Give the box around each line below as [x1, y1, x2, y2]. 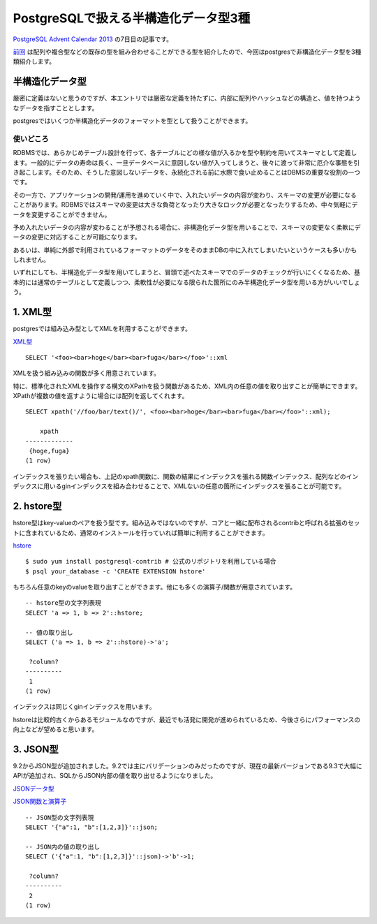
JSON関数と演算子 [13, 797, 67, 806]
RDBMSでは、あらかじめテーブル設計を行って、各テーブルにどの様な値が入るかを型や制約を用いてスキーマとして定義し [13, 149, 357, 157]
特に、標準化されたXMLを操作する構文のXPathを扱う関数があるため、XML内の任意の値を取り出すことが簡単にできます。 [13, 381, 362, 390]
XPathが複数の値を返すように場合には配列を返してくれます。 [13, 392, 188, 400]
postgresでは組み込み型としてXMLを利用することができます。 [13, 325, 192, 333]
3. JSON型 [13, 743, 59, 755]
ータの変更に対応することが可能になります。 [13, 233, 141, 241]
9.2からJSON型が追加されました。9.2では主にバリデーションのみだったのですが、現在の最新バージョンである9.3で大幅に [13, 762, 362, 770]
